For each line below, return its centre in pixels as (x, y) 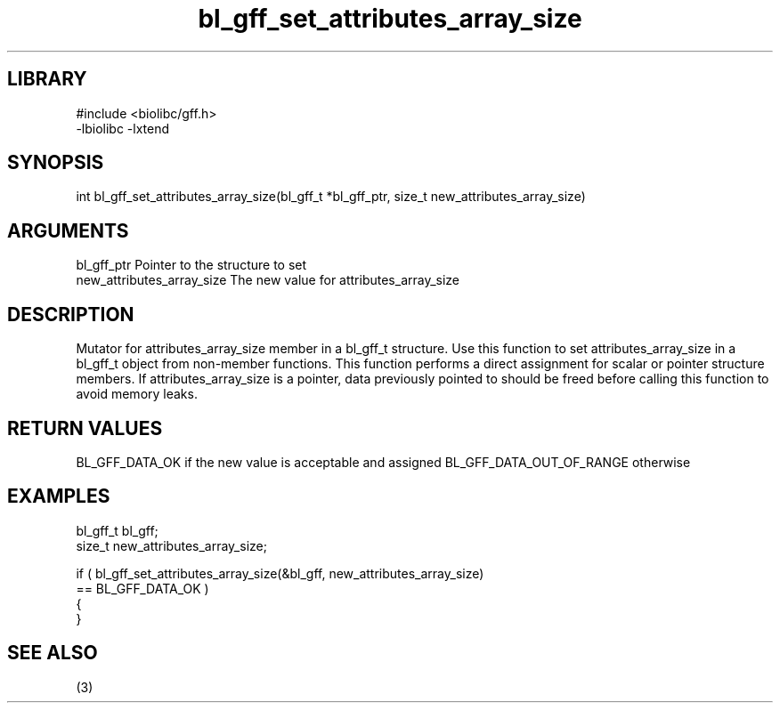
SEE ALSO (53, 653)
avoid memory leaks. (137, 394)
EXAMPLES (59, 496)
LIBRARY (47, 79)
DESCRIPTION (71, 314)
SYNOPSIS (56, 163)
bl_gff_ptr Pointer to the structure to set (191, 265)
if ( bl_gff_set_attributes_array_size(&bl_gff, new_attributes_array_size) (280, 573)
